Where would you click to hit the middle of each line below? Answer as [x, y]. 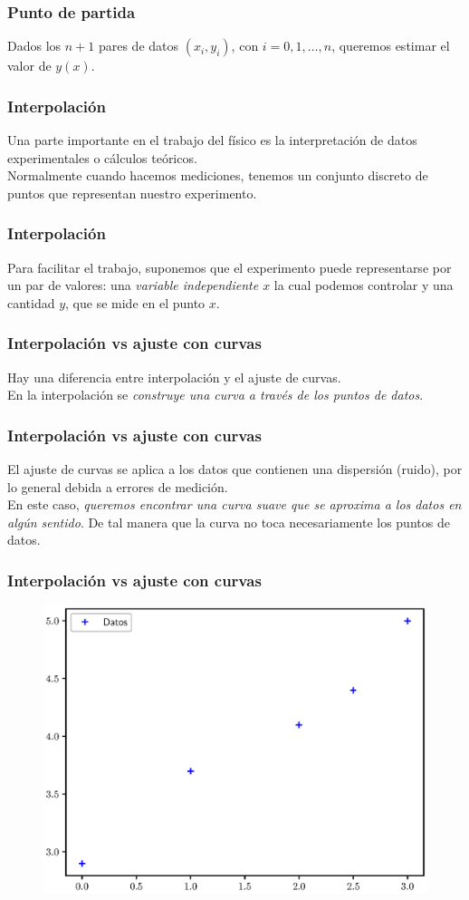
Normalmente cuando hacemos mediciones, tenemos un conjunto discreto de [218, 175]
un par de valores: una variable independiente [133, 285]
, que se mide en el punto [135, 302]
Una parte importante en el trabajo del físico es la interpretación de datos [212, 140]
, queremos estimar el [391, 46]
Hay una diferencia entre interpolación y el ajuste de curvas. [174, 377]
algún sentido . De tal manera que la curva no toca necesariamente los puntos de [229, 522]
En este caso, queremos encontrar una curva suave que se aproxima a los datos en [234, 504]
